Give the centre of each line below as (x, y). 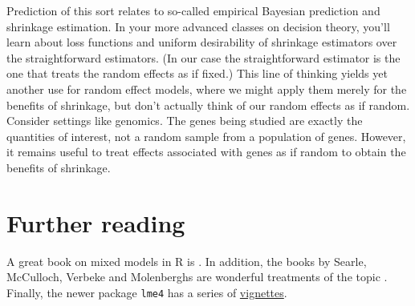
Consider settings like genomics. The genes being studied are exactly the (185, 121)
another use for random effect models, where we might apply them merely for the (207, 89)
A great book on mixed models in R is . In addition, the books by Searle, (187, 261)
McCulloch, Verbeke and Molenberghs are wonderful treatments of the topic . (197, 277)
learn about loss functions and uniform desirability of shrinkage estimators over (202, 42)
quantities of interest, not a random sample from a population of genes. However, (206, 136)
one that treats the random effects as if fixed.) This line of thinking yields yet (197, 73)
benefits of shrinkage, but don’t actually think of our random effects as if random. (208, 105)
